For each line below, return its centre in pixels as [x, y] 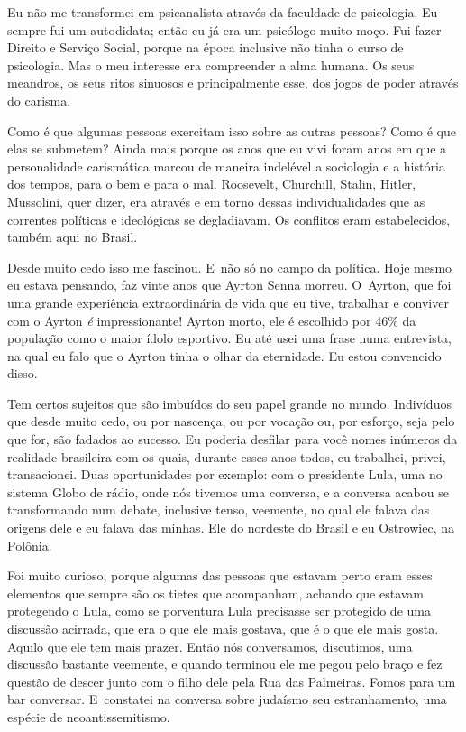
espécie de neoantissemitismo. [89, 716]
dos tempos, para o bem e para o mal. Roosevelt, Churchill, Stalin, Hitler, [212, 184]
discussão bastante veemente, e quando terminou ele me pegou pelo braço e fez [225, 664]
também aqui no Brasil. [73, 237]
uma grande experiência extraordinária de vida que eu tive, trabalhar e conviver [228, 302]
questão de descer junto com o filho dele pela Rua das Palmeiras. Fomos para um [232, 681]
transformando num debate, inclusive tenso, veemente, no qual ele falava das [219, 510]
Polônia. [30, 545]
